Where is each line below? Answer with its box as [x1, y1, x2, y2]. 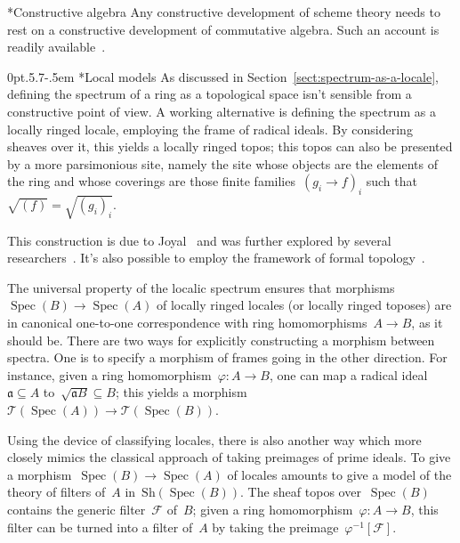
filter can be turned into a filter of [7, 517, 193, 536]
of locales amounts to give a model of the [227, 465, 452, 483]
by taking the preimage [212, 517, 339, 536]
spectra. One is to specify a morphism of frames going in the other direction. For [7, 348, 448, 367]
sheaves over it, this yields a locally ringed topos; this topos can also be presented [7, 137, 453, 156]
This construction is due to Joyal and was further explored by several [7, 231, 391, 249]
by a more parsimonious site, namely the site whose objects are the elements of [7, 154, 438, 173]
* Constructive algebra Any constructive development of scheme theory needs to [7, 3, 440, 20]
